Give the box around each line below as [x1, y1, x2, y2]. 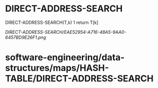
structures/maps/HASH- [5, 63, 109, 74]
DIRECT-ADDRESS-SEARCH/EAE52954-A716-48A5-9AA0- [5, 29, 127, 35]
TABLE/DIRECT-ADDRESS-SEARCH [5, 73, 154, 85]
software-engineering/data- [5, 52, 125, 63]
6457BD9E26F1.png [5, 34, 46, 40]
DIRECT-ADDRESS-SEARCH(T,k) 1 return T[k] [5, 19, 99, 25]
